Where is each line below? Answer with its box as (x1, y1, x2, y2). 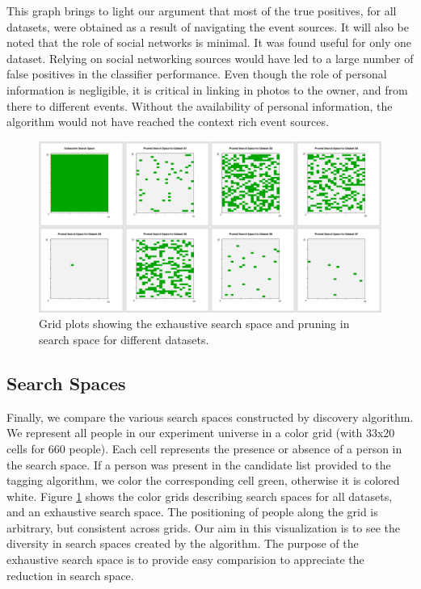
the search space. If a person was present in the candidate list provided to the (6, 456, 391, 473)
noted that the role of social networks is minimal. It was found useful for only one (6, 34, 412, 51)
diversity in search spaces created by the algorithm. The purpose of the (6, 535, 359, 552)
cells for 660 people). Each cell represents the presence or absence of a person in (6, 440, 402, 456)
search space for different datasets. (39, 330, 209, 347)
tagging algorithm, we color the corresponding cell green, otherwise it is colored (6, 472, 400, 489)
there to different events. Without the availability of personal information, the (6, 97, 393, 114)
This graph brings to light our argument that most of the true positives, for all (6, 2, 397, 19)
